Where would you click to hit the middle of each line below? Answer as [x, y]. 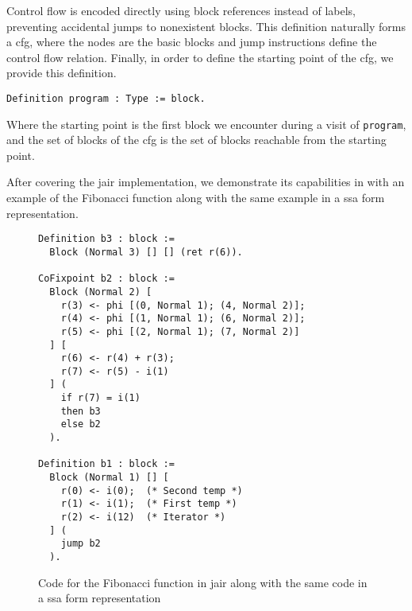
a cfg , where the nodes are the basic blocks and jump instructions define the [192, 42]
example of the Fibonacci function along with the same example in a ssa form [196, 198]
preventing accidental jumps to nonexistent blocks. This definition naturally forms [206, 26]
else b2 [81, 424]
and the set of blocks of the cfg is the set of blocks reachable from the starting [196, 140]
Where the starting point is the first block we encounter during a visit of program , [206, 124]
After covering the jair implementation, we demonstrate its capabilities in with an [206, 182]
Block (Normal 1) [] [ [109, 478]
